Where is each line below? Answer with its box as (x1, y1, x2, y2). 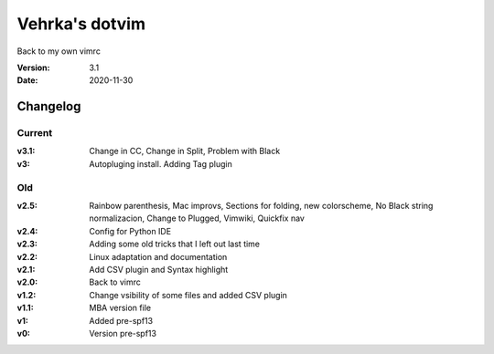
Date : (16, 75, 38, 86)
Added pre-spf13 (89, 315, 154, 326)
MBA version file (89, 302, 151, 314)
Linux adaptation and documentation (89, 251, 228, 262)
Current (16, 127, 53, 140)
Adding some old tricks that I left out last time (89, 238, 261, 250)
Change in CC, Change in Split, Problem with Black (89, 146, 281, 157)
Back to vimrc (89, 276, 141, 287)
